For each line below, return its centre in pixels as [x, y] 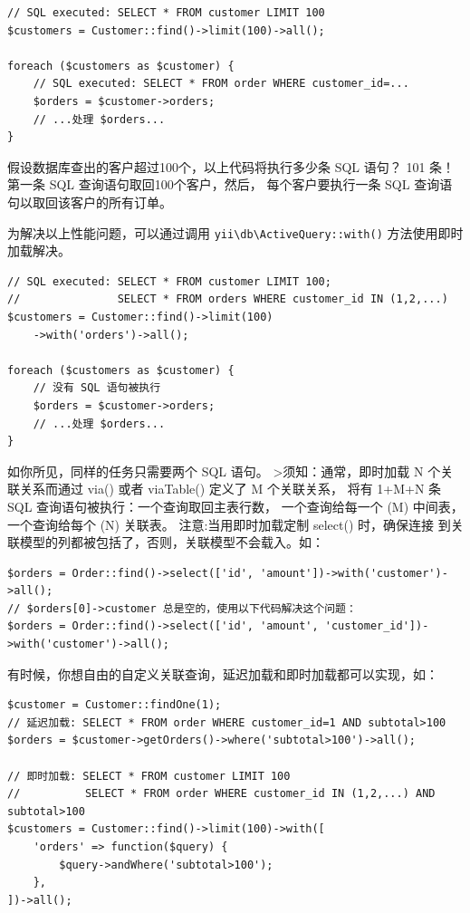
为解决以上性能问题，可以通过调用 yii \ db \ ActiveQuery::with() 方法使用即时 [235, 232]
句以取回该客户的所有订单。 [90, 202]
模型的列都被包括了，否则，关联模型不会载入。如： [172, 542]
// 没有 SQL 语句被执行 [97, 388]
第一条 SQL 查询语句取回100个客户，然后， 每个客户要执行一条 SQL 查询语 [230, 184]
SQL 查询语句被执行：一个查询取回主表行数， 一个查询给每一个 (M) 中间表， [235, 506]
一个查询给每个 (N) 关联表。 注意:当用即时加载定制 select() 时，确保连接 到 [229, 524]
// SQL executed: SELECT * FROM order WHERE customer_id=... [221, 84]
